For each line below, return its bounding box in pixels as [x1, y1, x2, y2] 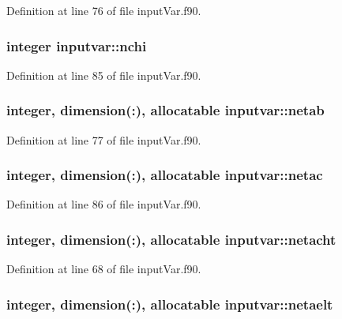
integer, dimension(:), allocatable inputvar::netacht [6, 229, 336, 249]
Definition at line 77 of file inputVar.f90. [6, 131, 201, 148]
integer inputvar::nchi [6, 36, 147, 55]
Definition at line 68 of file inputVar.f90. [6, 261, 201, 277]
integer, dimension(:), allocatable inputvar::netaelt [6, 294, 333, 313]
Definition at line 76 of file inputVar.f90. [6, 2, 201, 18]
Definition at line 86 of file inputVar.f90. [6, 196, 201, 212]
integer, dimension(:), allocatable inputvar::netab [6, 100, 325, 120]
